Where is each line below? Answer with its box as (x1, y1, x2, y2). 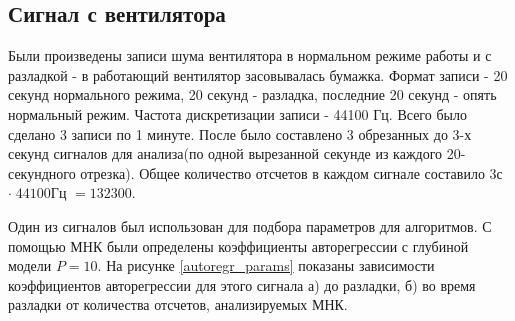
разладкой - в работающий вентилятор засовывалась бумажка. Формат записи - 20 (8, 64, 508, 85)
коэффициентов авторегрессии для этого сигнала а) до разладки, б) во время (8, 274, 476, 295)
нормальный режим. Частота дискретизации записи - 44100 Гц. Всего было (8, 103, 467, 124)
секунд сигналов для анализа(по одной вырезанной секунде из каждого (8, 143, 443, 164)
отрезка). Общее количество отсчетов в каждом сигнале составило (80, 162, 485, 183)
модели (8, 255, 52, 276)
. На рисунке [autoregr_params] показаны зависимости (97, 255, 435, 276)
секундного (8, 162, 76, 183)
